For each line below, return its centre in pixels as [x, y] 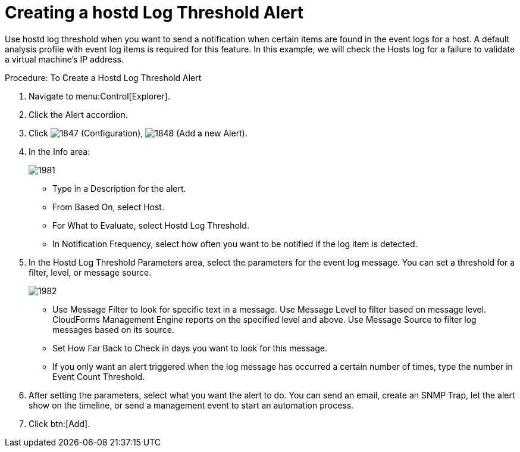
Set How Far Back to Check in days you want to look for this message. [190, 348]
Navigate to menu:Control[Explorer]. [99, 96]
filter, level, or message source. [90, 272]
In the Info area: [59, 151]
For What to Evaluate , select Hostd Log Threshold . [151, 225]
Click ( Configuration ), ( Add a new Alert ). [138, 133]
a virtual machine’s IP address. [65, 59]
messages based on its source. [113, 329]
